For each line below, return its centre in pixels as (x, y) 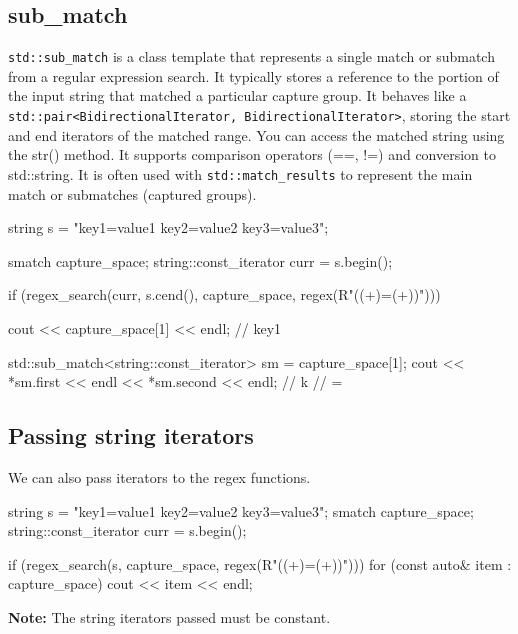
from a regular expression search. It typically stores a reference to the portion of (253, 75)
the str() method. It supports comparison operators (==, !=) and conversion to (252, 154)
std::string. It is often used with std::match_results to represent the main (240, 173)
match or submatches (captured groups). (132, 193)
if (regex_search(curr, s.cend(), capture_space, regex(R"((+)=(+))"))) (224, 294)
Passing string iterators (131, 435)
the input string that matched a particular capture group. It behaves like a (237, 95)
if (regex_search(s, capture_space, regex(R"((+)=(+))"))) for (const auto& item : (260, 563)
